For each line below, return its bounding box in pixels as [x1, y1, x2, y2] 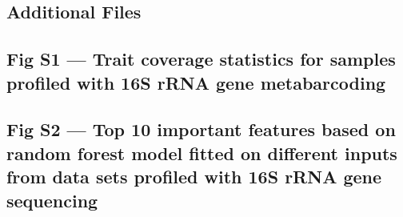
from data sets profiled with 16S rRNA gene [6, 164, 382, 189]
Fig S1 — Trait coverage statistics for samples [6, 46, 396, 71]
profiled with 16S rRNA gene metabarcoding [6, 70, 386, 94]
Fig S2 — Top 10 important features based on [6, 117, 396, 142]
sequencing [6, 187, 98, 212]
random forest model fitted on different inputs [6, 140, 397, 165]
